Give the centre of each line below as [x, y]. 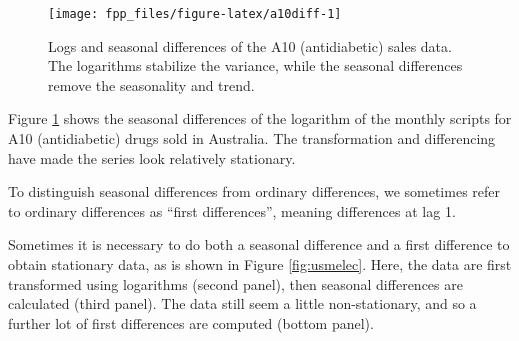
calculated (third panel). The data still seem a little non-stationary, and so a [242, 303]
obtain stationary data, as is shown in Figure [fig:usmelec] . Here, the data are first [260, 264]
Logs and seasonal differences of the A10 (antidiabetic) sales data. [250, 45]
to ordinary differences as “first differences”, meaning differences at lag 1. [232, 210]
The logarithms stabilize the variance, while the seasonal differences [255, 65]
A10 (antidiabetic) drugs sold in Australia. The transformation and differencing [252, 138]
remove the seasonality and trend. [151, 84]
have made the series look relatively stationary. [152, 157]
